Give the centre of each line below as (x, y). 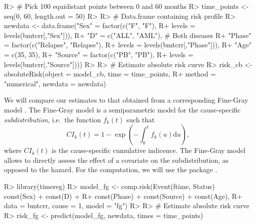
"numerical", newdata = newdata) (55, 83)
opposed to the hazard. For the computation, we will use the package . (111, 169)
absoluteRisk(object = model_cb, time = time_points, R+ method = (110, 74)
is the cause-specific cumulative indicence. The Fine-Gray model (148, 150)
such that (141, 119)
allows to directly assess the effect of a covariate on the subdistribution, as (116, 160)
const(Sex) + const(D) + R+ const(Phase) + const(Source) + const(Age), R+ (123, 196)
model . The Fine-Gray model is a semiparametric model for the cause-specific (122, 109)
